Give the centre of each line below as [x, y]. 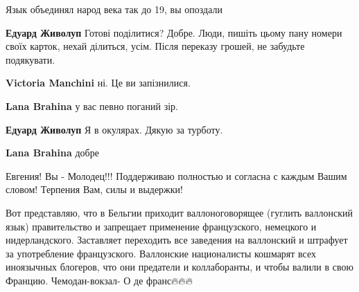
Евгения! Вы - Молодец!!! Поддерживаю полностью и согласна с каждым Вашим [176, 175]
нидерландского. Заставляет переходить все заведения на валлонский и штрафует [177, 240]
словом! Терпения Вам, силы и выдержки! [94, 189]
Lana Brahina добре [52, 153]
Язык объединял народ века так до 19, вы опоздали [114, 9]
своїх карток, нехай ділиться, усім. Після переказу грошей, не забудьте [155, 46]
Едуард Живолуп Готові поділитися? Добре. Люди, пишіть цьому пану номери [174, 32]
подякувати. [30, 59]
